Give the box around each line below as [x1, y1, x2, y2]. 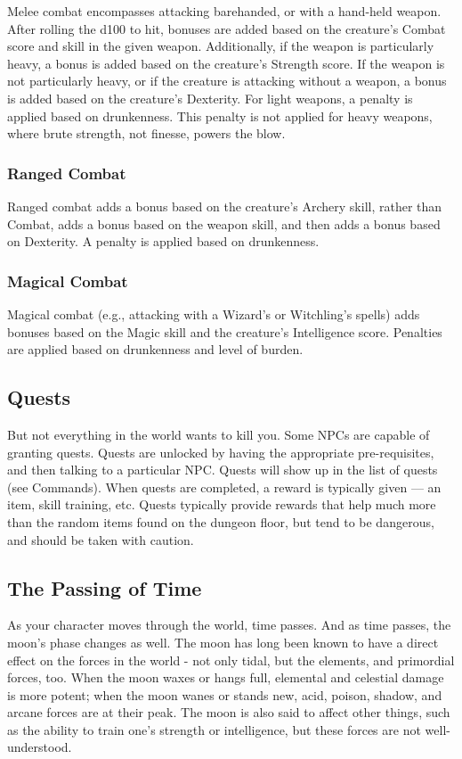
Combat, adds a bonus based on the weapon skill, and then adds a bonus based [7, 214, 441, 233]
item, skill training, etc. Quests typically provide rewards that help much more [7, 495, 436, 514]
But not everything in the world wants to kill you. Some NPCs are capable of [7, 425, 430, 443]
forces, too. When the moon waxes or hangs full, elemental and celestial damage [7, 668, 444, 687]
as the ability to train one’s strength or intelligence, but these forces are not [7, 720, 421, 738]
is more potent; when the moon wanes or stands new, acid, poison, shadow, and [7, 685, 442, 704]
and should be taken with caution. [7, 530, 194, 549]
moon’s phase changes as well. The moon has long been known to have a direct [7, 632, 439, 651]
